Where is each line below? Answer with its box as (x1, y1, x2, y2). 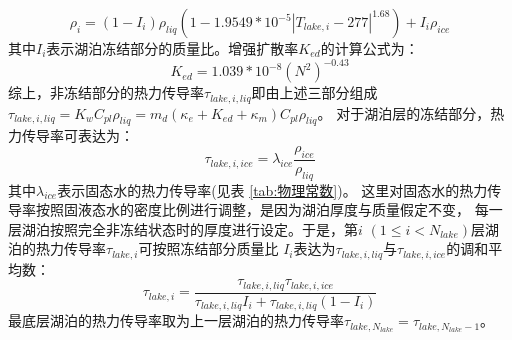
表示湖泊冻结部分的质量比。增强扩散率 (46, 38, 299, 58)
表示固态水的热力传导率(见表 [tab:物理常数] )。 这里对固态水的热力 (57, 179, 488, 200)
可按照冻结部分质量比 (138, 238, 279, 259)
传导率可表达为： (21, 125, 134, 146)
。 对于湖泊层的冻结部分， (317, 102, 491, 123)
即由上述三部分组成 (251, 82, 378, 103)
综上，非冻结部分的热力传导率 (8, 82, 204, 103)
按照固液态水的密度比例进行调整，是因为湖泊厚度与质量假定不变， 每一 (35, 199, 503, 220)
